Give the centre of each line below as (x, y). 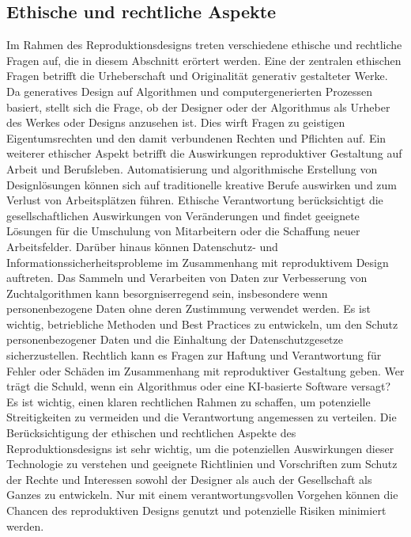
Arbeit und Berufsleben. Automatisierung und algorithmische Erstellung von (192, 168)
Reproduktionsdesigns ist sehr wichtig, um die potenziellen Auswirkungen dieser (200, 448)
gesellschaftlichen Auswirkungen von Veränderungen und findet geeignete (183, 215)
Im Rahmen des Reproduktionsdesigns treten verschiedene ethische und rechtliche (204, 45)
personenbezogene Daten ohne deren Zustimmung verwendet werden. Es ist (189, 308)
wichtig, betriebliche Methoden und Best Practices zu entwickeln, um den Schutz (202, 324)
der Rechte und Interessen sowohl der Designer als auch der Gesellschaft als (189, 479)
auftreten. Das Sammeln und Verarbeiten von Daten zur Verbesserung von (187, 278)
